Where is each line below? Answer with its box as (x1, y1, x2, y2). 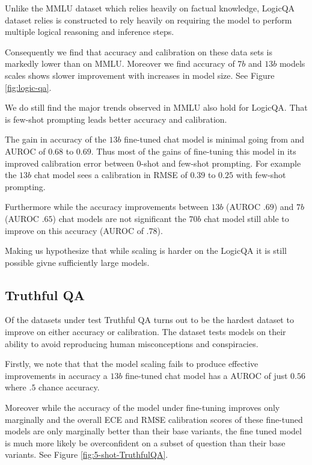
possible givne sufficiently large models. (5, 256, 150, 268)
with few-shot (236, 168, 286, 181)
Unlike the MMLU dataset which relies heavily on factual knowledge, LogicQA (5, 2, 295, 14)
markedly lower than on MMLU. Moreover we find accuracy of (5, 57, 235, 70)
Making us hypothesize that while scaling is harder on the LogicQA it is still (5, 244, 287, 257)
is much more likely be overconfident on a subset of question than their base (5, 436, 286, 449)
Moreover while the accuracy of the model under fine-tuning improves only (5, 401, 280, 414)
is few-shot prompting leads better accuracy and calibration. (5, 112, 227, 125)
